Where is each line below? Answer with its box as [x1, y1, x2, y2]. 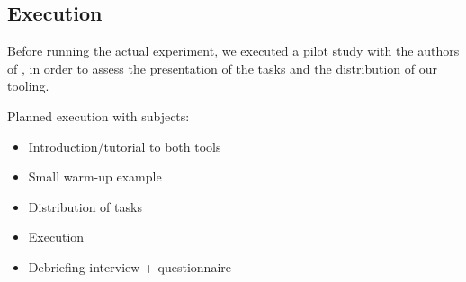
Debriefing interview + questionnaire [28, 257, 231, 276]
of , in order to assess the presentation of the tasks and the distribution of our [7, 58, 437, 77]
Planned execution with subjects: [7, 106, 190, 125]
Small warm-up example [28, 167, 162, 186]
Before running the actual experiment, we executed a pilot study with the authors [7, 41, 460, 60]
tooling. [7, 76, 49, 95]
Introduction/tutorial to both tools [28, 137, 221, 155]
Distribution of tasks [28, 197, 142, 216]
